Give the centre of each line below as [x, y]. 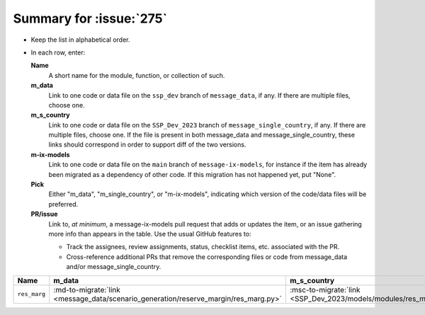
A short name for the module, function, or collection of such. [137, 75]
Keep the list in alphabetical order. [80, 40]
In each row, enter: [58, 52]
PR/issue [44, 214]
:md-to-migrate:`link [87, 290]
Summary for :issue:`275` [90, 18]
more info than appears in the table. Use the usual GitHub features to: [150, 234]
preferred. [63, 204]
